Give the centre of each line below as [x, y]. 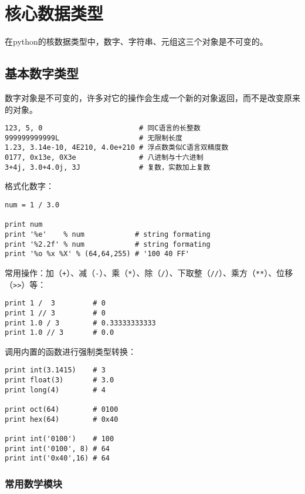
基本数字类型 [42, 73]
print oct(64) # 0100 [62, 410]
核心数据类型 [54, 13]
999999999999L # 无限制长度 [94, 138]
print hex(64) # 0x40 [62, 419]
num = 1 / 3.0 [32, 205]
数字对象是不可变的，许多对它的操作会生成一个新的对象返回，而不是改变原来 [152, 97]
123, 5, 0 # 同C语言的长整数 [103, 128]
